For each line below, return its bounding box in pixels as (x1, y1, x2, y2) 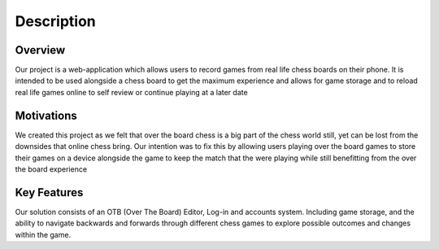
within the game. (15, 229, 72, 239)
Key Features (15, 186, 84, 199)
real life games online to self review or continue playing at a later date (15, 87, 248, 97)
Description (15, 12, 97, 30)
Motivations (15, 108, 77, 122)
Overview (15, 43, 66, 57)
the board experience (15, 164, 88, 174)
